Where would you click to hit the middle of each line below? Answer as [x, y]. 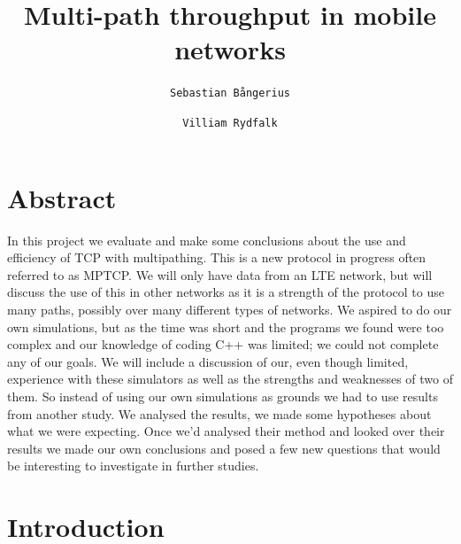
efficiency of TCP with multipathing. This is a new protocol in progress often [217, 257]
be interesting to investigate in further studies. [133, 466]
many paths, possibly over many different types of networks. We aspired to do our [230, 309]
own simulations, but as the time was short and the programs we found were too [226, 326]
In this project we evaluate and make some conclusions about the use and [207, 240]
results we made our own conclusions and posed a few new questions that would [224, 448]
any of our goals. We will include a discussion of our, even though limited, [208, 361]
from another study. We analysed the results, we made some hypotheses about [219, 413]
